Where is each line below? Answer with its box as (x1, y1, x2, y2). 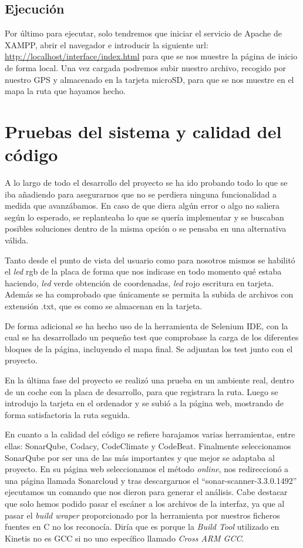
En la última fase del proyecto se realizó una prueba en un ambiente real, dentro (5, 373, 294, 386)
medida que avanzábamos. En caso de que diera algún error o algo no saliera (5, 199, 280, 212)
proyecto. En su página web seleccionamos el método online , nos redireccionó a (5, 463, 289, 475)
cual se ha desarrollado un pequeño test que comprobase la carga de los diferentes (5, 331, 299, 343)
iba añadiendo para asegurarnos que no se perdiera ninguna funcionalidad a (5, 188, 277, 200)
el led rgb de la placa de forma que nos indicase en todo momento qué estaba (5, 265, 282, 278)
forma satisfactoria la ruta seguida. (5, 408, 130, 420)
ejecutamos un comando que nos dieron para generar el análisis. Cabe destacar (5, 486, 288, 498)
